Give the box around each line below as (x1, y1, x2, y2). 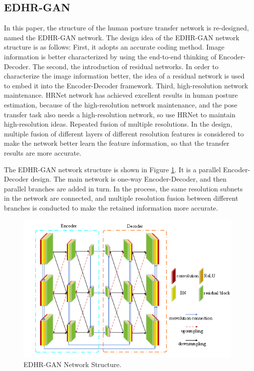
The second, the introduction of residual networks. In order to (32, 61, 219, 71)
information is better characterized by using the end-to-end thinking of (4, 51, 216, 61)
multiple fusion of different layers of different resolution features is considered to (4, 128, 244, 138)
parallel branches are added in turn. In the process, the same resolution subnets (4, 183, 243, 193)
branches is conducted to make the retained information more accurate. (4, 202, 218, 212)
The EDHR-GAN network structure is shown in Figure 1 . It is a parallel (4, 164, 221, 174)
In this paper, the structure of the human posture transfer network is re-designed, (4, 23, 249, 33)
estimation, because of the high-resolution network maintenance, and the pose (4, 99, 237, 109)
